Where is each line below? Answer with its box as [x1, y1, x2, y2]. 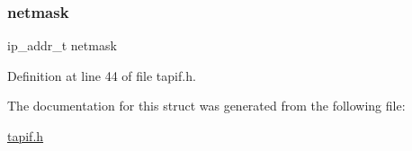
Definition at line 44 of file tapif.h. [7, 66, 196, 84]
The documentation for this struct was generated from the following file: [7, 96, 406, 115]
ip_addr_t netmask [7, 36, 117, 55]
